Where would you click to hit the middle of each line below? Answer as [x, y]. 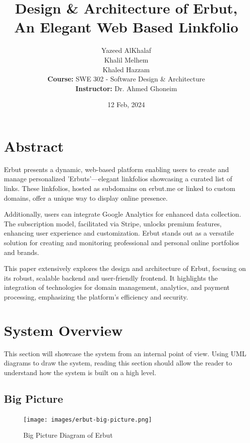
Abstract [34, 146]
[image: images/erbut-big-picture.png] [88, 419]
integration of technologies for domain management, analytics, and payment [117, 287]
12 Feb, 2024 [126, 104]
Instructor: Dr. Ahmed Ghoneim [126, 88]
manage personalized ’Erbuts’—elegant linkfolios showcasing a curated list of [118, 179]
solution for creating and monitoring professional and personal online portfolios [122, 242]
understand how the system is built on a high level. [80, 372]
